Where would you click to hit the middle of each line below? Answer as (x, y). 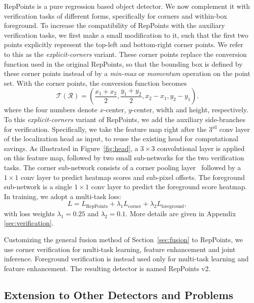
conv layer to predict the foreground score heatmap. (169, 187)
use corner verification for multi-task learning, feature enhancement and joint (120, 249)
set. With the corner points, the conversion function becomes (95, 83)
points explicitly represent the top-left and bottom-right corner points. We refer (124, 44)
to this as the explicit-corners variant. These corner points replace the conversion (126, 54)
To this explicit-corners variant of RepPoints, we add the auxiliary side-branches (125, 119)
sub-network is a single (38, 187)
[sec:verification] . (29, 223)
